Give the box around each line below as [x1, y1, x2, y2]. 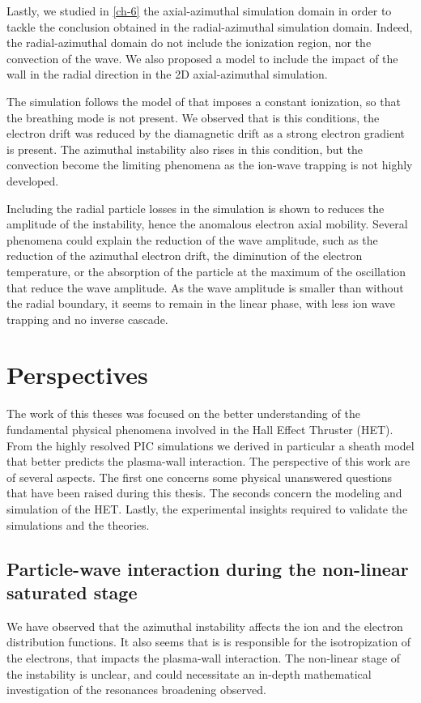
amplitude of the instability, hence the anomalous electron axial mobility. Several [6, 215, 408, 232]
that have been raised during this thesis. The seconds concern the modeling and [6, 484, 402, 501]
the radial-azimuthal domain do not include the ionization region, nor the [6, 34, 372, 51]
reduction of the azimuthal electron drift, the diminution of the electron [6, 247, 363, 264]
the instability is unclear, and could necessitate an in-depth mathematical [6, 665, 372, 682]
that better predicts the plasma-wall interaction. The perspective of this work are [6, 453, 410, 470]
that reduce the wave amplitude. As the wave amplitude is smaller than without [6, 279, 404, 296]
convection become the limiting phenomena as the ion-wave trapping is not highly [6, 156, 413, 173]
